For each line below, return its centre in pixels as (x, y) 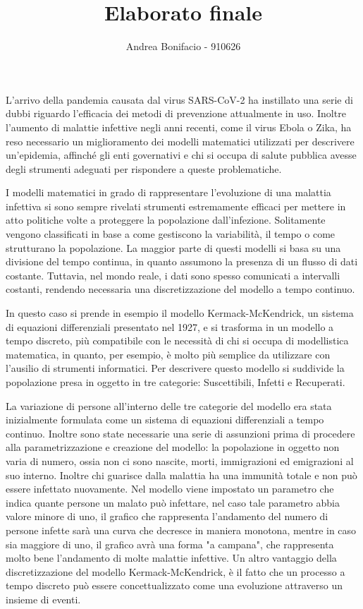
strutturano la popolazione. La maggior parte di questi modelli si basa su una (173, 247)
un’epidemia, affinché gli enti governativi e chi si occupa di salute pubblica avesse (181, 155)
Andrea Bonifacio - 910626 (183, 46)
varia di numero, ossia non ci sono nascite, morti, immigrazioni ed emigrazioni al (180, 460)
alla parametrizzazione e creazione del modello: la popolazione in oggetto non (173, 447)
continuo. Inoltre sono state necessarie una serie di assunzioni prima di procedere (180, 433)
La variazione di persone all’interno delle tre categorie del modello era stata (169, 405)
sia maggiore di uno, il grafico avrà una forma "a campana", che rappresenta (170, 544)
